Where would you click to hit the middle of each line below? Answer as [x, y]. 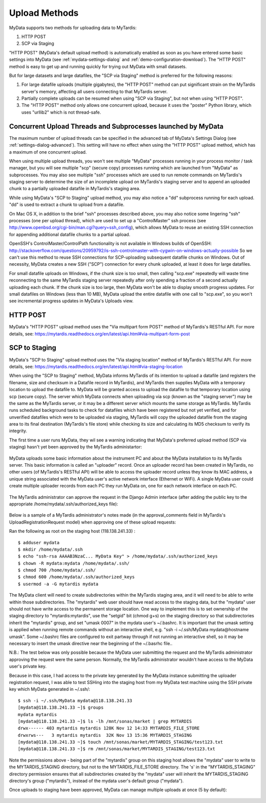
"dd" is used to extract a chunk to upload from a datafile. [67, 204]
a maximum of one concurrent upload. [48, 152]
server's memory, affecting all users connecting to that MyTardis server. [95, 91]
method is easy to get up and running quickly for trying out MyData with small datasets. [98, 66]
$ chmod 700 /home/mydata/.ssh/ [57, 570]
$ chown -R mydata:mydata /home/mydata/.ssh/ [74, 563]
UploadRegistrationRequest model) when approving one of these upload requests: [93, 522]
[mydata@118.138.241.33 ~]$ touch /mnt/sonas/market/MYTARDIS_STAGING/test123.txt [120, 742]
